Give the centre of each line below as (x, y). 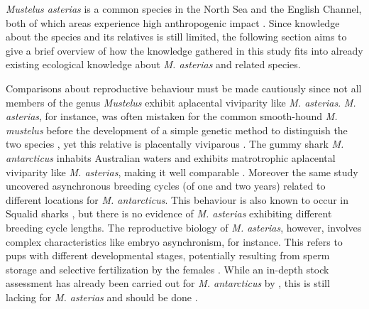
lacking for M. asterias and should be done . (102, 297)
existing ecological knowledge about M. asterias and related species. (153, 64)
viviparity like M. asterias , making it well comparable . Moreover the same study (182, 172)
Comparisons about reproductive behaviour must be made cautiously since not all (184, 88)
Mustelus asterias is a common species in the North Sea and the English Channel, (184, 9)
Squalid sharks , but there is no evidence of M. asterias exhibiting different (169, 213)
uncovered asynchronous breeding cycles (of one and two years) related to (166, 186)
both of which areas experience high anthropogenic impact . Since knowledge (173, 22)
